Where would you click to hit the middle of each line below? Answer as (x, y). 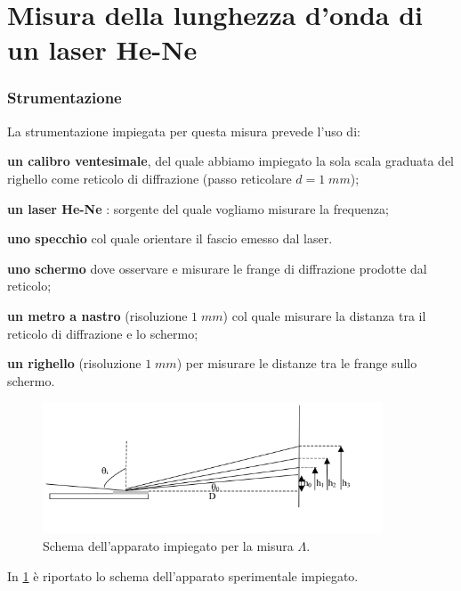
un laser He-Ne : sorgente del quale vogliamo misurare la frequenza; (198, 208)
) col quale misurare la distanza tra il (324, 315)
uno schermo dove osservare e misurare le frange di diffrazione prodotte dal (217, 268)
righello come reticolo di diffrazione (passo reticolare (150, 178)
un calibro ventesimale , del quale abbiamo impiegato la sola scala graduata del (230, 161)
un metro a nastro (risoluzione (97, 315)
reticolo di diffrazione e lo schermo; (103, 333)
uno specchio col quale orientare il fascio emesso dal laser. (170, 238)
